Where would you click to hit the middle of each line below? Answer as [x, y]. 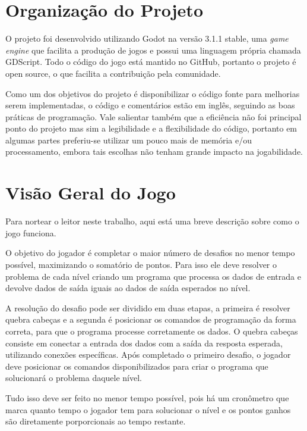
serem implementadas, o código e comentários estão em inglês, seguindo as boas [150, 105]
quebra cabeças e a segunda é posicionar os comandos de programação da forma [151, 319]
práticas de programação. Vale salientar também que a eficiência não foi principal [153, 116]
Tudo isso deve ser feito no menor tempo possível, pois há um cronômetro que [147, 397]
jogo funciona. [31, 232]
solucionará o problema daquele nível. [74, 378]
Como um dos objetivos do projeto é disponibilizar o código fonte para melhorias [153, 93]
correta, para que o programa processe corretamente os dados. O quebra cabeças [152, 331]
